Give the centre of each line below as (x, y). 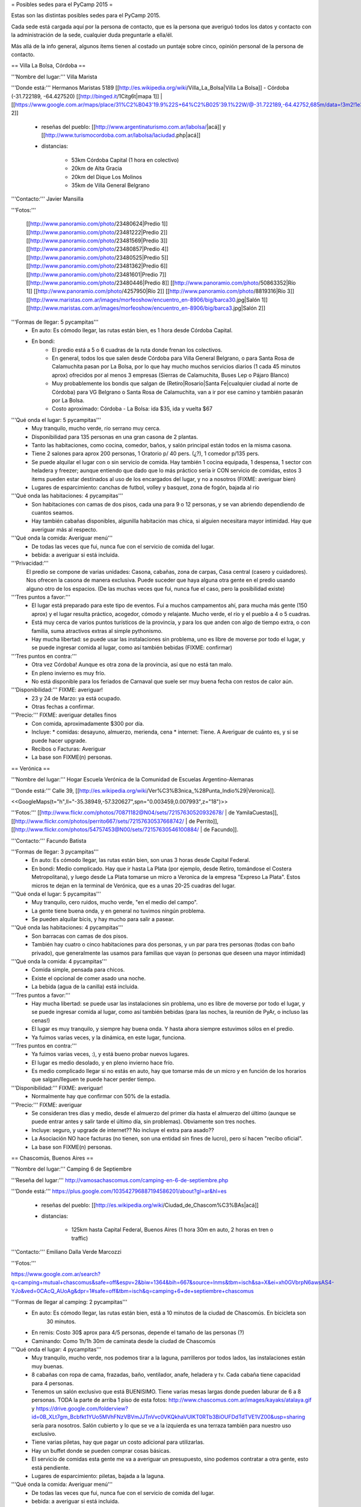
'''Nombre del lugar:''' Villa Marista (54, 77)
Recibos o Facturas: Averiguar (69, 749)
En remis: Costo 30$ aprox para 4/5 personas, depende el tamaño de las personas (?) (138, 1333)
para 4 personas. (53, 1383)
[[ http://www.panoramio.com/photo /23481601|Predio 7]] (96, 274)
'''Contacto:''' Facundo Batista (49, 840)
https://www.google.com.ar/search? (56, 1274)
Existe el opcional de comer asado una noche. (89, 978)
